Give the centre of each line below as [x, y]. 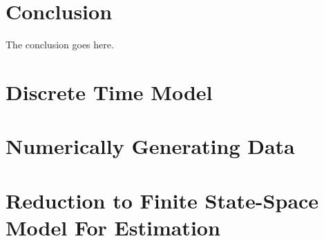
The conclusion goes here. [60, 45]
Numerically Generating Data [150, 146]
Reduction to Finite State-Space [162, 200]
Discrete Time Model [109, 91]
